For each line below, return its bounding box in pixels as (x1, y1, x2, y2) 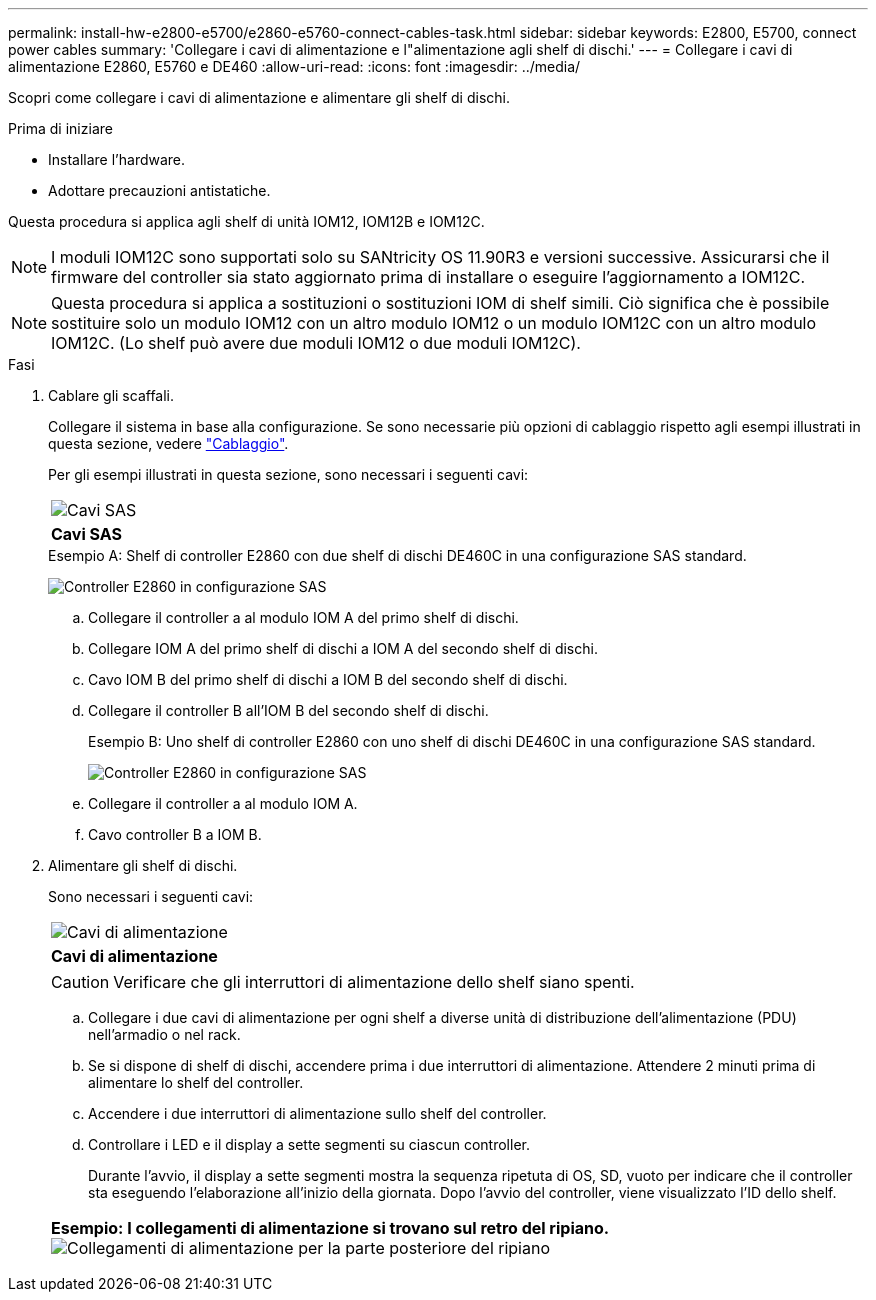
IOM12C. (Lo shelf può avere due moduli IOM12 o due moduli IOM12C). (51, 333, 581, 353)
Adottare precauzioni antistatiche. (48, 182, 271, 199)
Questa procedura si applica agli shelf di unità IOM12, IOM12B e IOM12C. (8, 213, 485, 230)
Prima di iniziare (8, 120, 113, 137)
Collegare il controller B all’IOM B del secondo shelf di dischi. (88, 702, 489, 719)
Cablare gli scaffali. (48, 387, 175, 404)
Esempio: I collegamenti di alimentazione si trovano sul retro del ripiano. (51, 1218, 610, 1238)
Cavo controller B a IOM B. (88, 826, 262, 843)
